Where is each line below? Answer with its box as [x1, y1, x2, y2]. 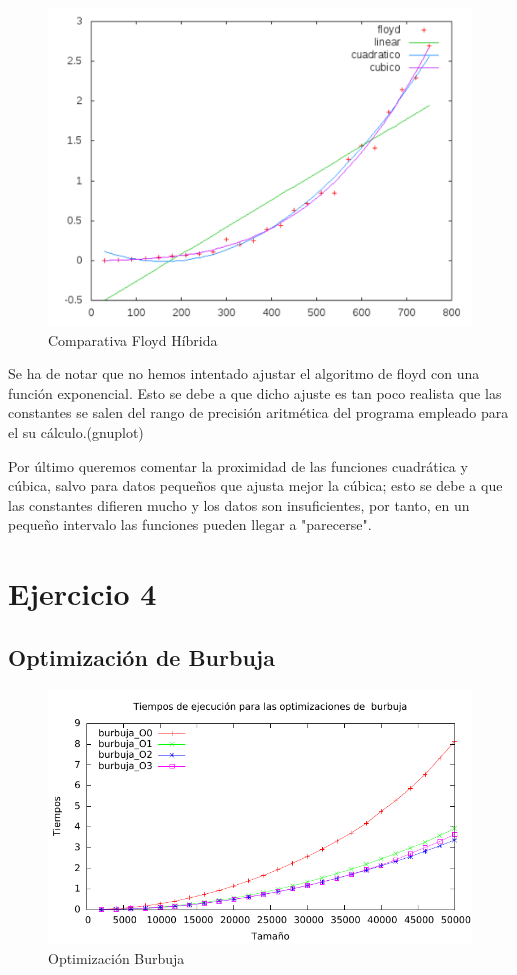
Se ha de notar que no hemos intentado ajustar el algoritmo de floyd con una [8, 363, 480, 384]
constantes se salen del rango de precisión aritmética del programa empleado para [8, 402, 509, 423]
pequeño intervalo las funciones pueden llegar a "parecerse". [8, 514, 372, 535]
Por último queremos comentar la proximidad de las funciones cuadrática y [8, 455, 468, 476]
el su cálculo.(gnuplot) [8, 421, 144, 442]
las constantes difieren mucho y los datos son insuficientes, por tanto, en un [8, 494, 470, 515]
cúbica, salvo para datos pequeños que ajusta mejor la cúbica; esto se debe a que [8, 475, 503, 496]
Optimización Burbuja [48, 947, 185, 968]
